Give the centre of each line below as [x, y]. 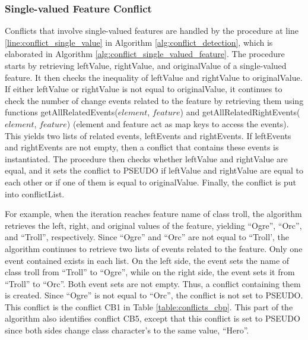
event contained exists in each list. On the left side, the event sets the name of [147, 260]
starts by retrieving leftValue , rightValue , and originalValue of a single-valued [146, 65]
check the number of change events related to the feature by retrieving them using [154, 100]
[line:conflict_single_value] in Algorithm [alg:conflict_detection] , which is [139, 42]
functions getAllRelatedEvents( [61, 112]
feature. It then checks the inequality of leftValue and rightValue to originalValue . [154, 77]
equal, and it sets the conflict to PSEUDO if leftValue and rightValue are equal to [154, 170]
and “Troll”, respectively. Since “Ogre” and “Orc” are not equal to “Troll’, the [147, 237]
